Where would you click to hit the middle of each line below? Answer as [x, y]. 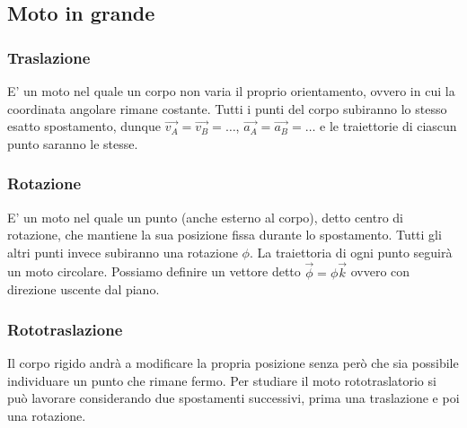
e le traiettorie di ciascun [388, 126]
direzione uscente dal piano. [84, 289]
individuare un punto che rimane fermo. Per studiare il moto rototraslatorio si [222, 380]
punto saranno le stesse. [73, 143]
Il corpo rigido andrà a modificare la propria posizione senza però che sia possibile [233, 362]
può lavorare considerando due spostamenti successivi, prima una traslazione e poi [233, 398]
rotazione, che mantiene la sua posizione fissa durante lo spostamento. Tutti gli [225, 235]
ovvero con [380, 271]
